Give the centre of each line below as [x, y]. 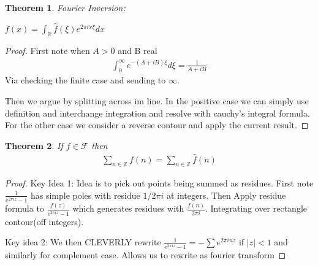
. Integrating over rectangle [256, 208]
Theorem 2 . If [34, 145]
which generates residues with [128, 208]
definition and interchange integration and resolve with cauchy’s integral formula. [157, 113]
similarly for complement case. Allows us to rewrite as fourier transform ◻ [146, 255]
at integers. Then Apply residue [226, 195]
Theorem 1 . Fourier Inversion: [65, 7]
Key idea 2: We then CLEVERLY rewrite [83, 242]
